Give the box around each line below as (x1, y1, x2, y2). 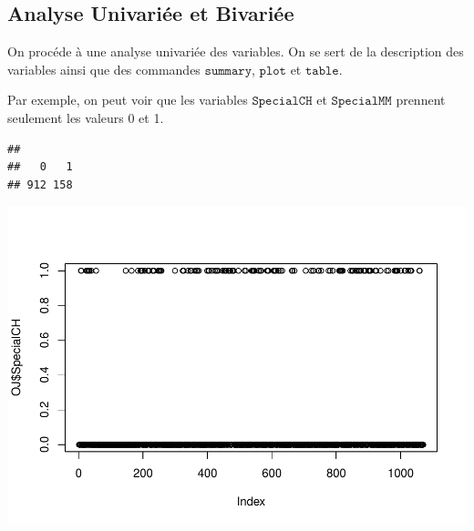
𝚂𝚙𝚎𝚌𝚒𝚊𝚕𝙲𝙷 (252, 95, 313, 108)
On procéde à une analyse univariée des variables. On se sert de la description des (7, 42, 464, 61)
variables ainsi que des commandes (7, 59, 201, 78)
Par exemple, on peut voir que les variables (7, 90, 248, 109)
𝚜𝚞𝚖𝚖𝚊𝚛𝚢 (204, 64, 252, 77)
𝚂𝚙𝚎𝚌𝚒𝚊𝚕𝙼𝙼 (331, 95, 392, 108)
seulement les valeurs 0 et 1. (7, 107, 164, 127)
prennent (396, 90, 446, 109)
